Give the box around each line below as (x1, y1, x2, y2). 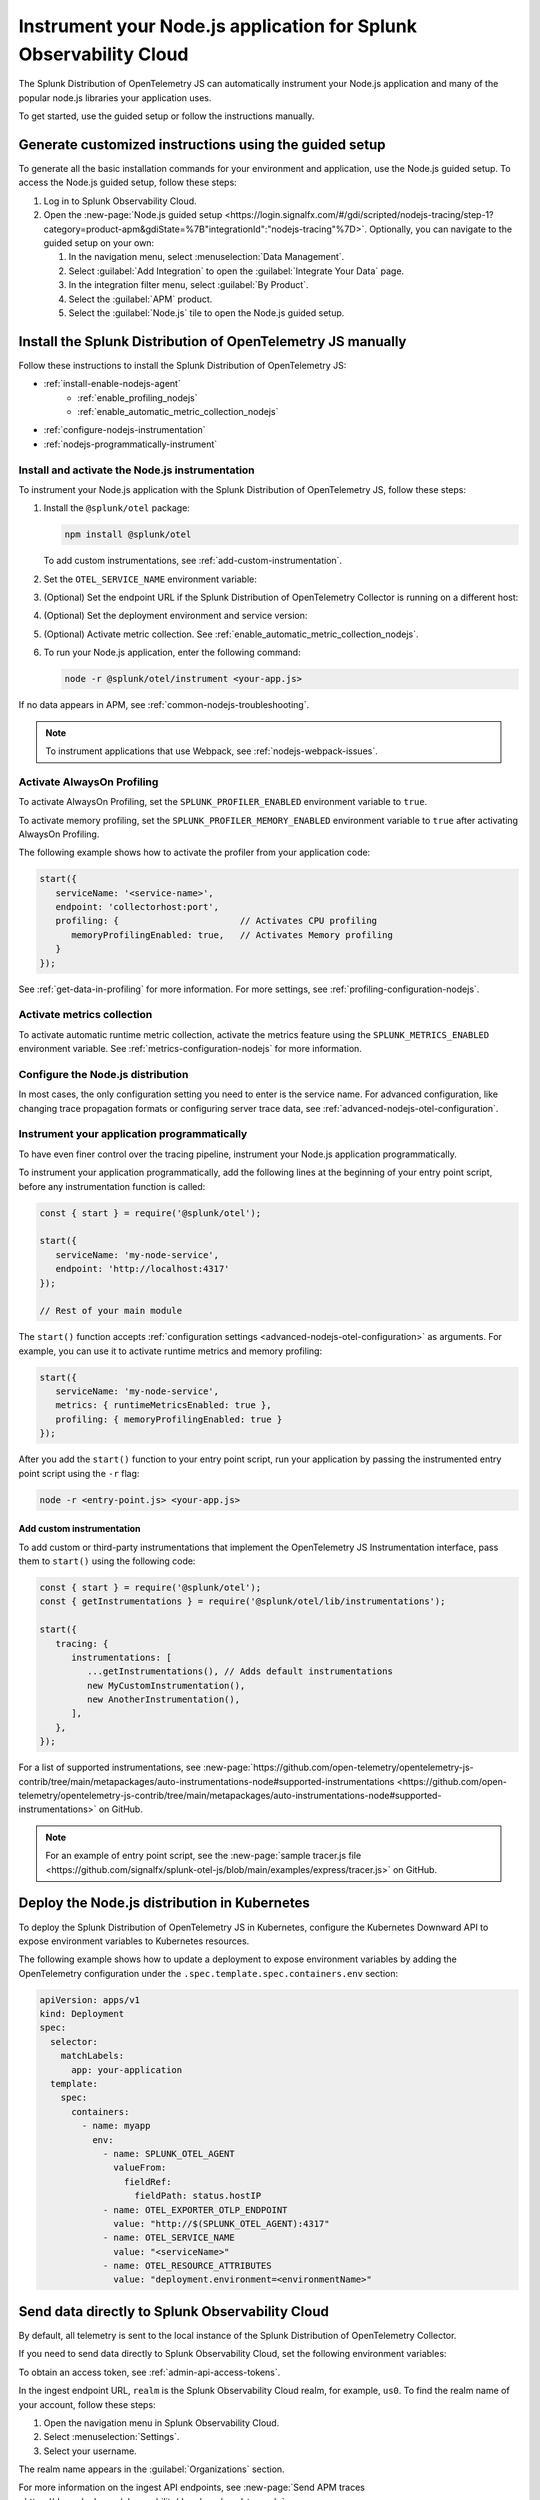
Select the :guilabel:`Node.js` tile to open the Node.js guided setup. (68, 306, 345, 319)
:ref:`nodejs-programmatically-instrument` (43, 438, 218, 450)
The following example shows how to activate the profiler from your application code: (18, 846, 371, 859)
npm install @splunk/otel (64, 529, 192, 540)
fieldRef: (123, 2176, 172, 2187)
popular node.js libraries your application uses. (18, 91, 212, 104)
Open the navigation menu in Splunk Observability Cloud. (43, 2416, 280, 2429)
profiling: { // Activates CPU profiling (55, 915, 378, 927)
